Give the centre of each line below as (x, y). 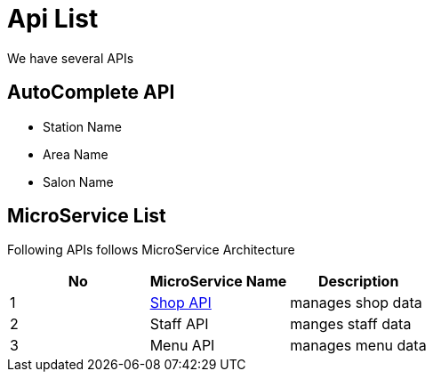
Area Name (76, 154)
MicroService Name (218, 282)
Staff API (179, 324)
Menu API (182, 346)
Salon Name (78, 181)
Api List (53, 19)
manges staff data (351, 324)
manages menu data (358, 346)
